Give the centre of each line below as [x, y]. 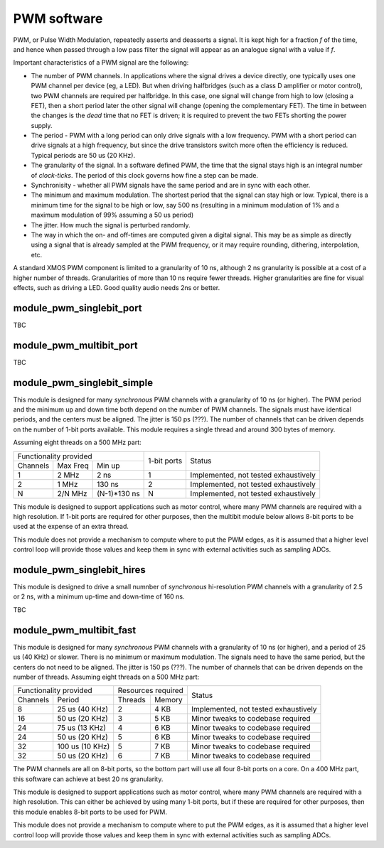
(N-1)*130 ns [118, 493]
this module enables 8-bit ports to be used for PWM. [90, 812]
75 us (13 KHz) [82, 728]
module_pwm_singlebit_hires [79, 570]
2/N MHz [73, 493]
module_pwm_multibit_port [75, 345]
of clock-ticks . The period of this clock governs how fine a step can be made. [145, 175]
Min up [108, 466]
